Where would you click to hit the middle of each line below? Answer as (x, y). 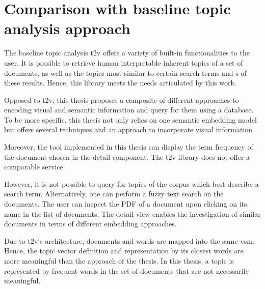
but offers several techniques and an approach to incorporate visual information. (129, 129)
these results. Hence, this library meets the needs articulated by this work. (120, 83)
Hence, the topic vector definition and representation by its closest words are (124, 251)
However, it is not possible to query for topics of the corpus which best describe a (131, 183)
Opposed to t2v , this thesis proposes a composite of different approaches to (122, 99)
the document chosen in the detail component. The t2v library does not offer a (127, 156)
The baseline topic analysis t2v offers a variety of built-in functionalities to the (127, 53)
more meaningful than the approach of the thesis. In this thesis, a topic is (119, 261)
